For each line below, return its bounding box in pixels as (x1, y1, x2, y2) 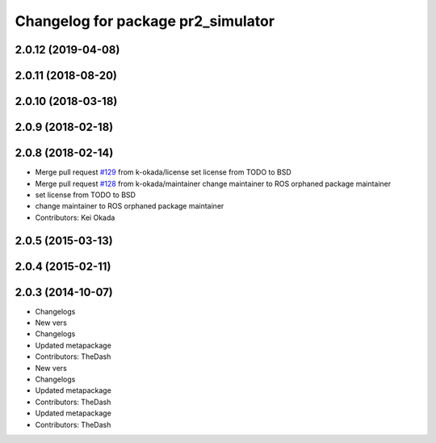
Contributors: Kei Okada (35, 213, 115, 222)
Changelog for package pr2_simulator (15, 12, 275, 30)
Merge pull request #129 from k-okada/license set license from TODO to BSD (35, 167, 292, 177)
